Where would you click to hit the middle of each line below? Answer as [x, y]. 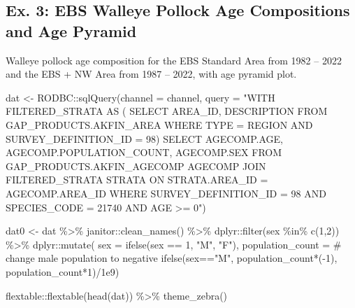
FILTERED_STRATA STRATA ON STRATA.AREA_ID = [137, 180]
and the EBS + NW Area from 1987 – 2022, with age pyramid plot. [151, 74]
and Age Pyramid [71, 30]
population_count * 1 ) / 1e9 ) [63, 271]
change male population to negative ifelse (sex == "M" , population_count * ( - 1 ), [172, 258]
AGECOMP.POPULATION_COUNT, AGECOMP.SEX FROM [144, 152]
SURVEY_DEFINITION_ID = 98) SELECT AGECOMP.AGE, [144, 138]
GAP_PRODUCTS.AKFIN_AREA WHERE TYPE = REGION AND [159, 124]
